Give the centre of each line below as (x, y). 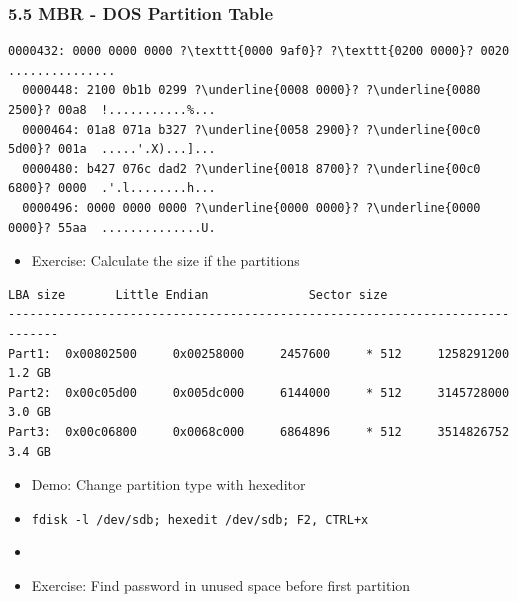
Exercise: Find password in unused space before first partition (221, 584)
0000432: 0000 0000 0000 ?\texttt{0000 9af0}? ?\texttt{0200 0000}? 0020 (259, 51)
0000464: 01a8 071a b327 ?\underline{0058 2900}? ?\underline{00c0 (251, 129)
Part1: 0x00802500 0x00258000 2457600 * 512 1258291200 (259, 353)
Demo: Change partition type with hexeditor (168, 484)
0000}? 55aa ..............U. (112, 227)
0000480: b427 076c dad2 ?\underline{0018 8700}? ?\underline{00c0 (251, 168)
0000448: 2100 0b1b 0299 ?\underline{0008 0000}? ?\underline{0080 (251, 90)
